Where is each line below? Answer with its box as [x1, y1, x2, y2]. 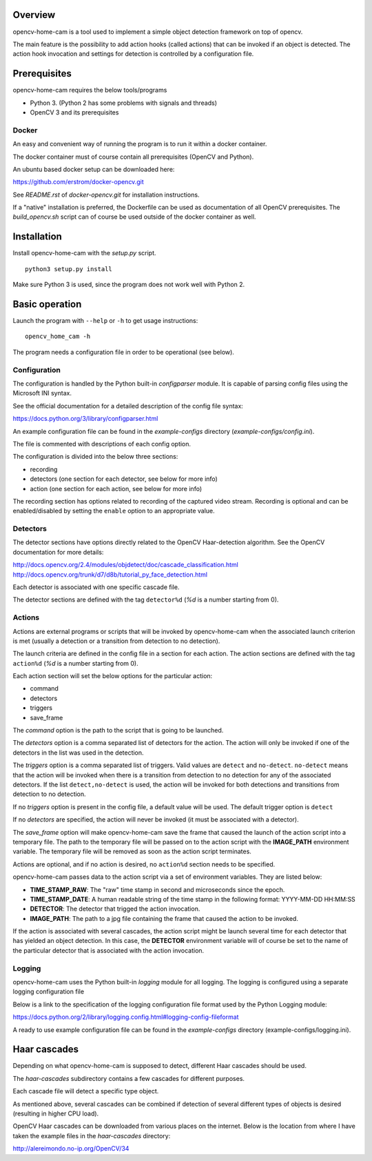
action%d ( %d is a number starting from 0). [12, 659, 138, 667]
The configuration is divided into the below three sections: [12, 453, 178, 461]
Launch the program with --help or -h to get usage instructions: [12, 317, 198, 325]
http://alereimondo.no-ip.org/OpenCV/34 [12, 1144, 130, 1153]
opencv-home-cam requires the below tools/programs [12, 86, 167, 95]
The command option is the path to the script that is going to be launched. [12, 726, 224, 735]
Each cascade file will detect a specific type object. [12, 1087, 159, 1095]
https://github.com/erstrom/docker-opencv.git [12, 178, 144, 186]
